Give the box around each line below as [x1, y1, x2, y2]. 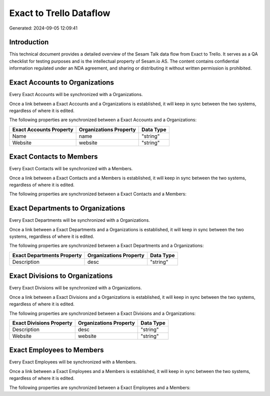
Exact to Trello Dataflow [9, 8, 110, 19]
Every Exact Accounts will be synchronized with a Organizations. [9, 92, 143, 98]
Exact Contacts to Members [9, 153, 98, 161]
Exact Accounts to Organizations [9, 78, 114, 87]
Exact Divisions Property [12, 319, 72, 326]
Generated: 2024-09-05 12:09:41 [9, 25, 77, 31]
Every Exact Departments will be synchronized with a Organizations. [9, 217, 150, 223]
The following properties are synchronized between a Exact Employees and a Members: [9, 384, 191, 390]
